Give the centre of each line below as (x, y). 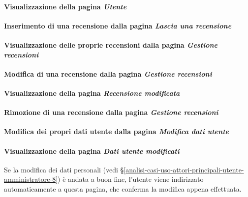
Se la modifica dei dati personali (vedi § (64, 169)
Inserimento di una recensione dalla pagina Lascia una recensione (118, 25)
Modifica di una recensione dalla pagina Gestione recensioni (108, 73)
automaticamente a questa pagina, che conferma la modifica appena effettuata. (123, 188)
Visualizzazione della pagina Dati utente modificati (92, 151)
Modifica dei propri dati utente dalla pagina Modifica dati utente (116, 131)
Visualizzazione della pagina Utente (65, 6)
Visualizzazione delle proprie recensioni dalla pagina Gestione (111, 44)
